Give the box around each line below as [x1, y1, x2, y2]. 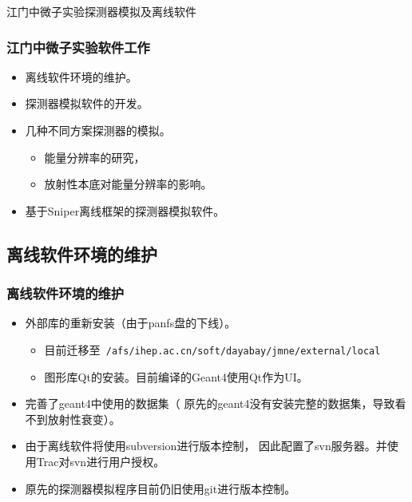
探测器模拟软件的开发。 [25, 95, 149, 112]
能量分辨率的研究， [44, 148, 145, 165]
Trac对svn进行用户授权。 [36, 453, 165, 469]
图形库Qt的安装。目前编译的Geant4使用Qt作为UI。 [44, 368, 308, 385]
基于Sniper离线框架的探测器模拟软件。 [25, 202, 225, 219]
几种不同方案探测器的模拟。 [25, 122, 171, 138]
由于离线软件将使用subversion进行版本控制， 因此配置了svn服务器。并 [25, 437, 387, 454]
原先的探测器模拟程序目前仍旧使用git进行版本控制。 [25, 480, 296, 496]
